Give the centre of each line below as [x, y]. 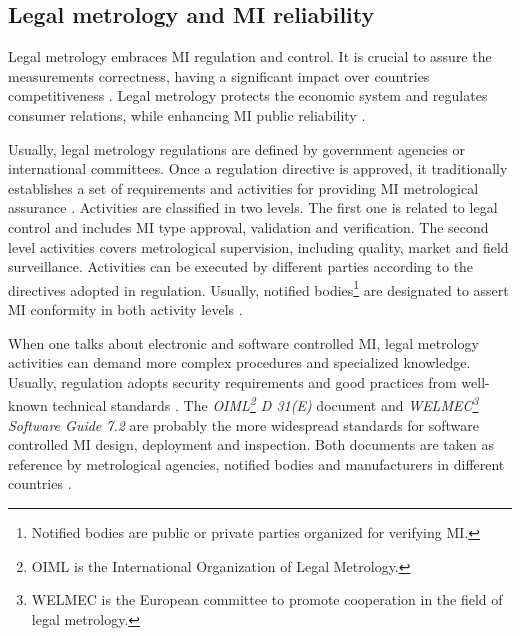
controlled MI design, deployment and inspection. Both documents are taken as [251, 444]
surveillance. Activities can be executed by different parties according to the [241, 266]
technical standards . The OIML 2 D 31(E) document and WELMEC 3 [265, 404]
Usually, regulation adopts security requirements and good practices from [232, 381]
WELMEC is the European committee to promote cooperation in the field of [267, 599]
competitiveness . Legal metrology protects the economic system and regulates [248, 95]
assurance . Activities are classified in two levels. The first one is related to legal [253, 207]
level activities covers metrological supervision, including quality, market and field [258, 246]
